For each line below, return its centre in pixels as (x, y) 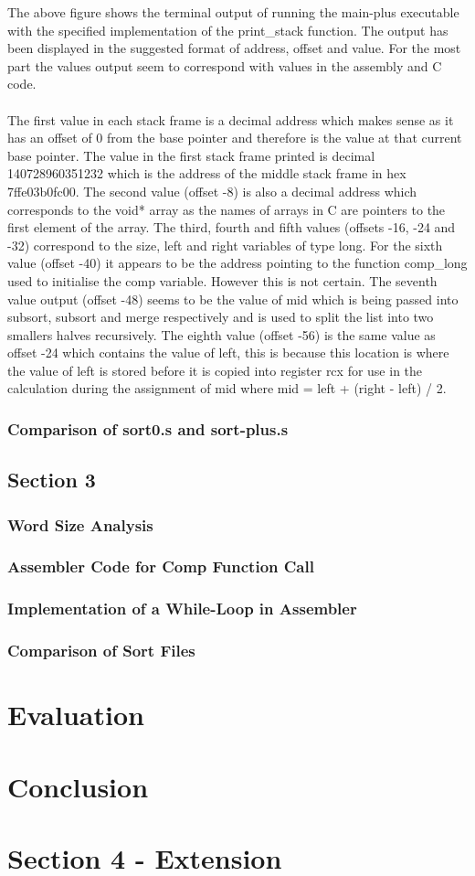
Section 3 (52, 480)
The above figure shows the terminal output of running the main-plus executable (233, 12)
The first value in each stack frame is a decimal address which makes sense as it (231, 119)
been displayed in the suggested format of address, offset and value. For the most (234, 48)
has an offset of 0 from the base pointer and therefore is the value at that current (235, 138)
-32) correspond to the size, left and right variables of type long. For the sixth (225, 245)
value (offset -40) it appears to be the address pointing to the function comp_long (237, 263)
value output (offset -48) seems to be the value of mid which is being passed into (233, 299)
